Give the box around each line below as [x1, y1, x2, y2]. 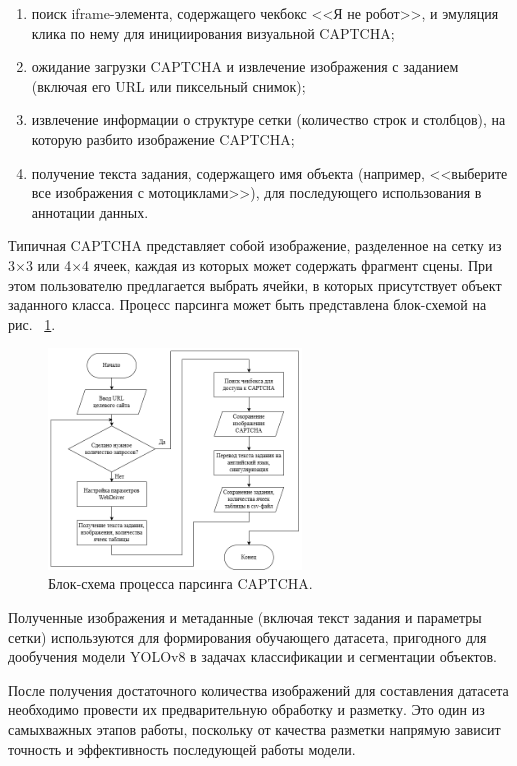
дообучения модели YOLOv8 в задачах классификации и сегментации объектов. [8, 646, 498, 667]
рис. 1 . [8, 313, 56, 334]
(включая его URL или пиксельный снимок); [31, 75, 306, 96]
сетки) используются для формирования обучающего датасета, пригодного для [8, 626, 487, 647]
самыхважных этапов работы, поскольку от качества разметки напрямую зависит [8, 719, 501, 740]
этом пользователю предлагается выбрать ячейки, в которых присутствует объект [8, 274, 502, 295]
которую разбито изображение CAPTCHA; [31, 128, 295, 149]
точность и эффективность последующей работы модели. [8, 738, 356, 759]
